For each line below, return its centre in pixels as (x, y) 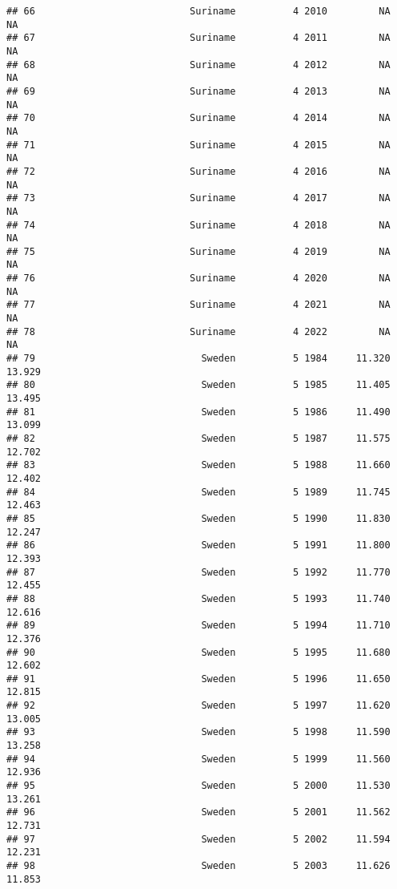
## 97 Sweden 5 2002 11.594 (198, 839)
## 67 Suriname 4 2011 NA (198, 38)
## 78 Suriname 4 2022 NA (198, 331)
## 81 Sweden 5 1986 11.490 (198, 412)
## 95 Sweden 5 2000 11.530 (198, 786)
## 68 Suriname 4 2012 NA (198, 65)
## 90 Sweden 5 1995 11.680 (198, 652)
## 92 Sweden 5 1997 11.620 (198, 706)
